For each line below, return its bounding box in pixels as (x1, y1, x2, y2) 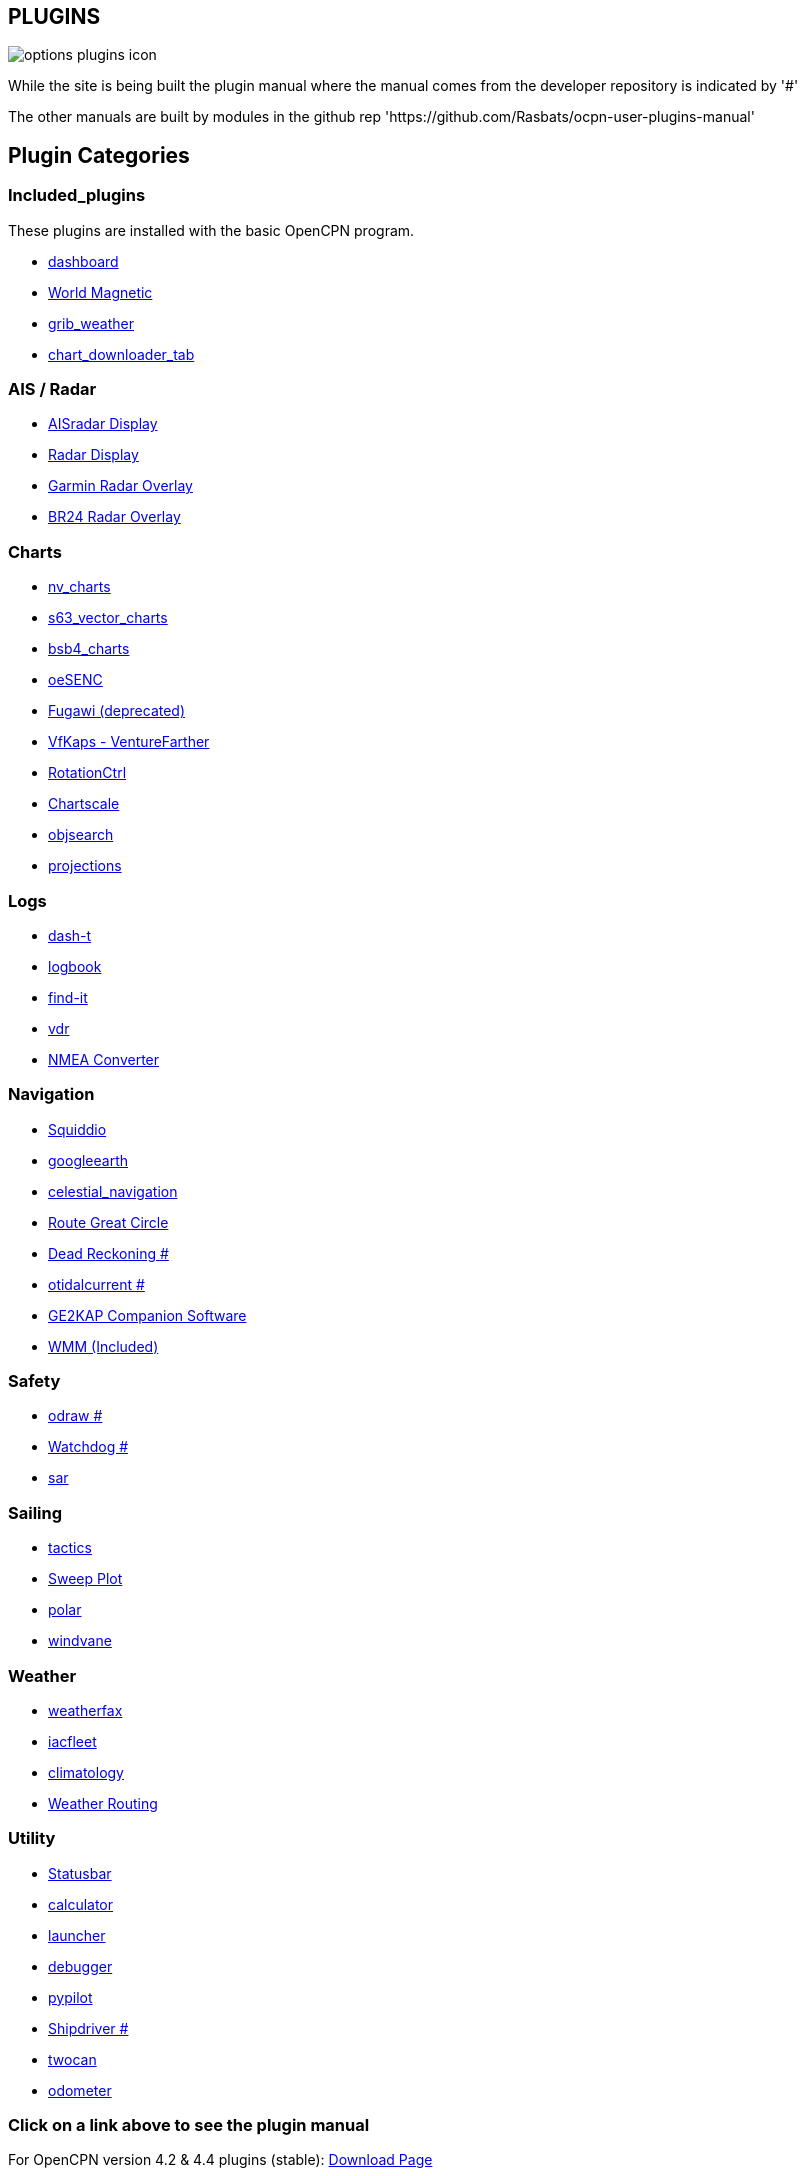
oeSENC (48, 671, 103, 689)
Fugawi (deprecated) (48, 702, 186, 720)
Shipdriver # (48, 2019, 129, 2037)
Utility (8, 1828, 56, 1849)
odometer (48, 2081, 112, 2099)
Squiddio (48, 1120, 107, 1138)
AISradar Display (48, 415, 158, 433)
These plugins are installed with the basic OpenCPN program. (8, 221, 415, 239)
